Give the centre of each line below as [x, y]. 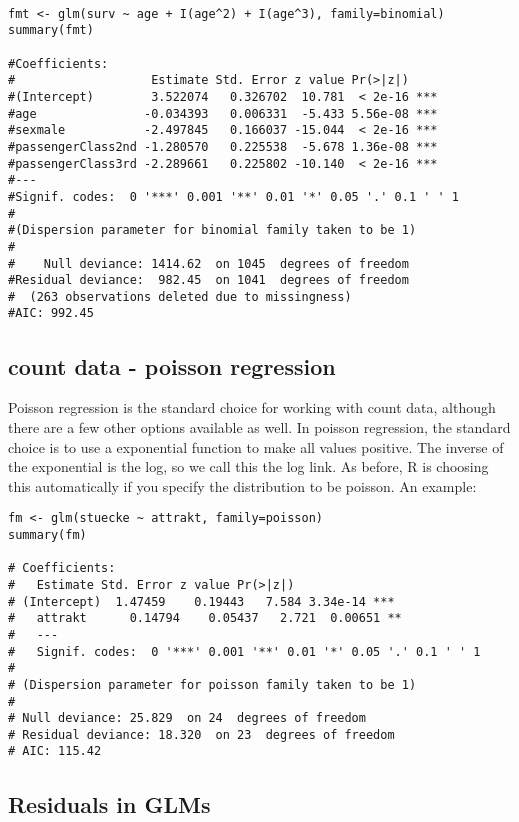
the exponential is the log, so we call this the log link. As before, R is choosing [248, 466]
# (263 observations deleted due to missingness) [180, 296]
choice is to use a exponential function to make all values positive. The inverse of [256, 446]
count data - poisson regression [172, 365]
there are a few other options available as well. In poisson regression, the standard [259, 426]
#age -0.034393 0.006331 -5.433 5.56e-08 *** [223, 113]
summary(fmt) [51, 30]
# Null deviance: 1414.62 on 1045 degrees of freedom [208, 263]
